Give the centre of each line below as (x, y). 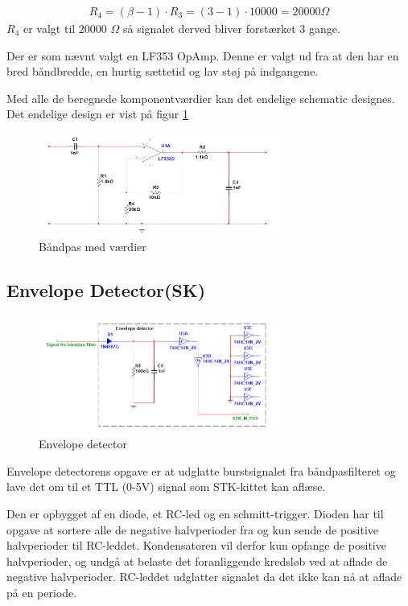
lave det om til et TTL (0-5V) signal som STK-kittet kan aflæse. (166, 486)
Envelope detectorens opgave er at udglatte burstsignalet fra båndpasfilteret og (201, 470)
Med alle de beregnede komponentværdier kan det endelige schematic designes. (201, 98)
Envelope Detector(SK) (106, 289)
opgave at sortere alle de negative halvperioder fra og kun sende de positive (193, 529)
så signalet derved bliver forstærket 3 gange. (232, 29)
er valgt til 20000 (65, 29)
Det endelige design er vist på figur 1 (97, 114)
